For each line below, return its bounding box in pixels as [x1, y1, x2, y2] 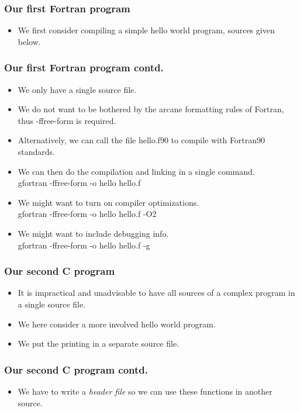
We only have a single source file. [18, 83, 137, 95]
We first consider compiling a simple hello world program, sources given [18, 24, 275, 36]
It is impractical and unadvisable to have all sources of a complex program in [18, 286, 295, 299]
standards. [18, 146, 56, 157]
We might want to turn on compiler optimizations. [18, 196, 199, 208]
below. [18, 35, 41, 47]
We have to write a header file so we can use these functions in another [18, 385, 273, 397]
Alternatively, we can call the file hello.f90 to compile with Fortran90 [18, 134, 265, 146]
